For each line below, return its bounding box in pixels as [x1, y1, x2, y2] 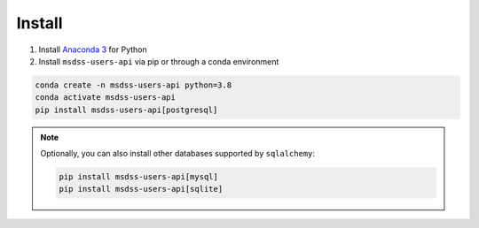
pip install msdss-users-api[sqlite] [59, 184, 224, 194]
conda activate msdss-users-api [35, 93, 177, 103]
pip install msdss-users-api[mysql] [59, 172, 219, 182]
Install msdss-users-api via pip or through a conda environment [38, 56, 279, 66]
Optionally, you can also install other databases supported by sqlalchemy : [40, 148, 315, 159]
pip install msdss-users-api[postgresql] [35, 104, 218, 115]
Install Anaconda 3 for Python [38, 44, 147, 55]
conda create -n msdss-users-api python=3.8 [35, 80, 232, 90]
